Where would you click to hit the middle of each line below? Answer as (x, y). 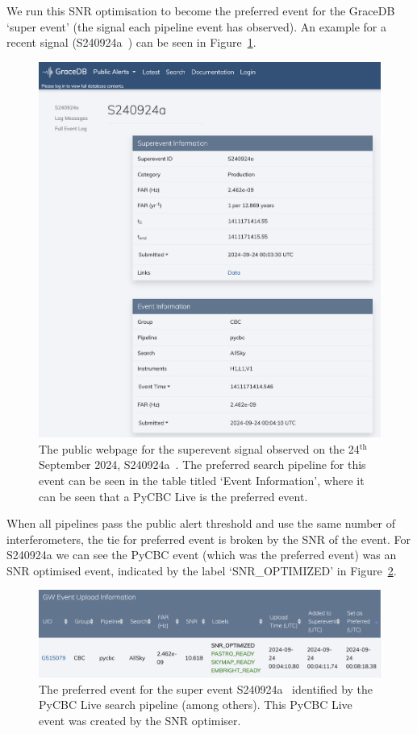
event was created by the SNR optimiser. (140, 720)
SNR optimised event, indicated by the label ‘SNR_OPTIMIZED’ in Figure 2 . (202, 570)
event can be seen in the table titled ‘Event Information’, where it (202, 480)
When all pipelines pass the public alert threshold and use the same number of (201, 523)
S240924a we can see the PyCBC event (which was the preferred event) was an (202, 555)
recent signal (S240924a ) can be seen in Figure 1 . (131, 42)
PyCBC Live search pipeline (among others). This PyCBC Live (196, 705)
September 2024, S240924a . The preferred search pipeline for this (202, 464)
